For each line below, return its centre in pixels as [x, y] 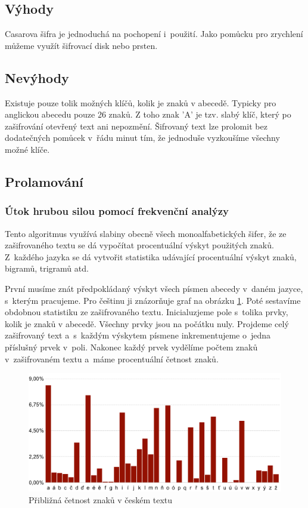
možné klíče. [27, 149]
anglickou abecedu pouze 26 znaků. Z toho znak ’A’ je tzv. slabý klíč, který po [148, 114]
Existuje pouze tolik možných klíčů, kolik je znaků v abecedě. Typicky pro [141, 102]
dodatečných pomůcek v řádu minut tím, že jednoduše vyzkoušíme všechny [142, 138]
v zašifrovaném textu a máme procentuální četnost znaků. [112, 358]
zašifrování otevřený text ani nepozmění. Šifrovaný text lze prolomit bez [136, 126]
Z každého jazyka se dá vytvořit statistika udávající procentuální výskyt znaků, [151, 256]
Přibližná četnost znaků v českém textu [101, 500]
